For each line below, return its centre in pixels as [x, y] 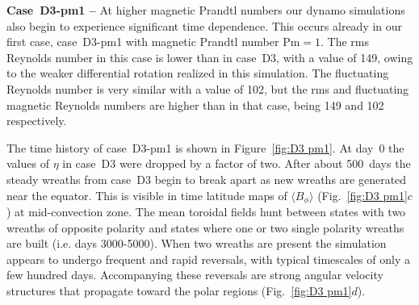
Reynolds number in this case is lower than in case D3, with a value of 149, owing [210, 57]
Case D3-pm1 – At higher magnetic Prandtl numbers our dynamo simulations [206, 10]
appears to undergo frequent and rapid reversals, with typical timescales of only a [208, 259]
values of [28, 163]
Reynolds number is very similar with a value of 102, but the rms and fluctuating [208, 88]
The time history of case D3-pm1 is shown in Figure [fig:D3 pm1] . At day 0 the [205, 147]
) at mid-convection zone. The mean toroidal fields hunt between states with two [206, 211]
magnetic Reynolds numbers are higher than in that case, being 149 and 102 [195, 104]
